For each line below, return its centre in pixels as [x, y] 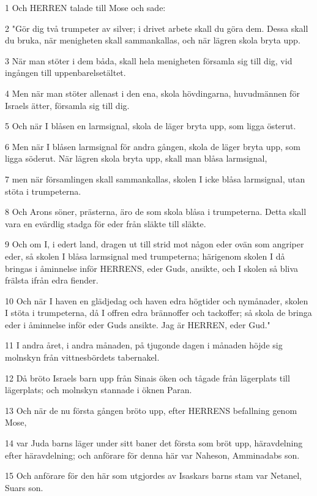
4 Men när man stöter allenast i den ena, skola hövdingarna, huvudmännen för [152, 93]
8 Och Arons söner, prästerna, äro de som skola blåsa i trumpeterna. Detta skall [156, 212]
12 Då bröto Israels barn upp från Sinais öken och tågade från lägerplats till [147, 378]
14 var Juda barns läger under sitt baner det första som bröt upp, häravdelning [154, 443]
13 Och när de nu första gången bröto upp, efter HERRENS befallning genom [151, 410]
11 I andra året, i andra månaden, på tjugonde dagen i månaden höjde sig [144, 345]
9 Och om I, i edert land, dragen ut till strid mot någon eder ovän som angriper [155, 244]
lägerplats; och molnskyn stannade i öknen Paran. [99, 390]
